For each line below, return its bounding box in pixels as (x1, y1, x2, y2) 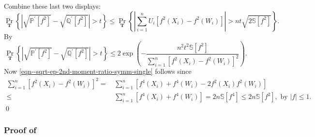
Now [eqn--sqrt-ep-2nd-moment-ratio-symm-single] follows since (4, 66, 192, 76)
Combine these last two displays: (4, 1, 101, 11)
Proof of (4, 123, 37, 136)
